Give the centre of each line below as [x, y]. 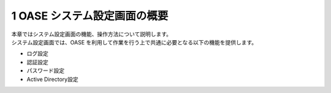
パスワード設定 [45, 71]
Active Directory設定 [53, 79]
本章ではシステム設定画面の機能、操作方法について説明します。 [91, 34]
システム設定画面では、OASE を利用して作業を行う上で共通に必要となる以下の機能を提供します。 [134, 42]
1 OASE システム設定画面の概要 [90, 16]
